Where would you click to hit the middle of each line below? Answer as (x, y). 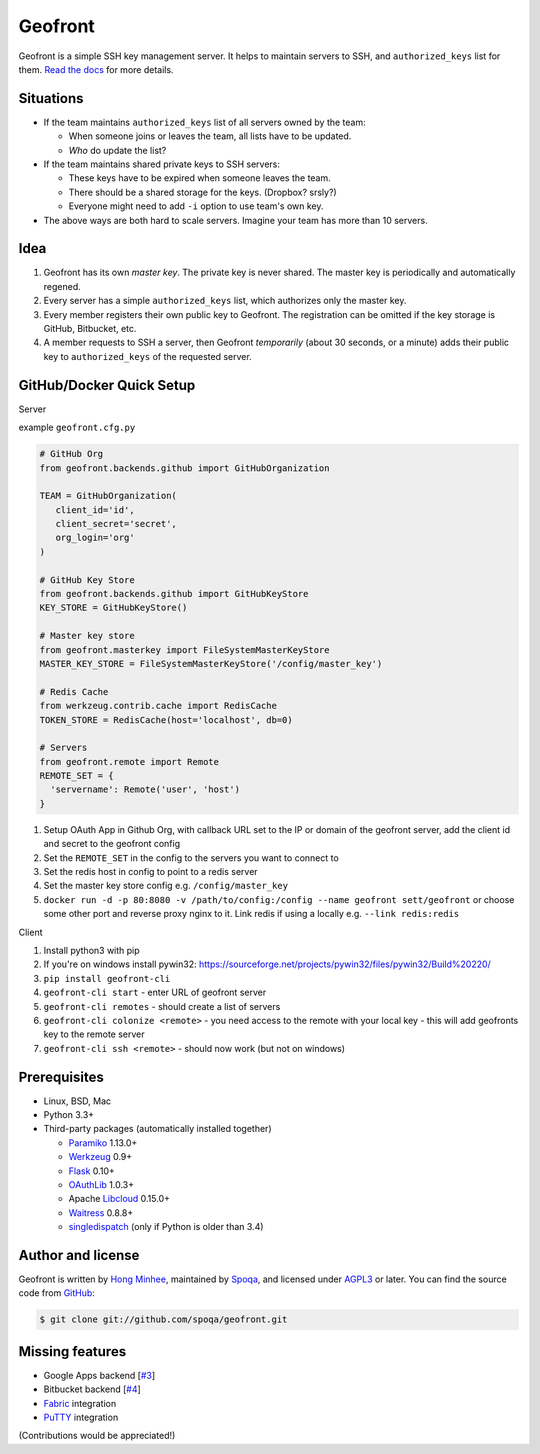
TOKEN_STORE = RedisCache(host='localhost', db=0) (166, 719)
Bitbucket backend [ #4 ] (92, 1389)
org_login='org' (95, 538)
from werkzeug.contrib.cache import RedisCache (158, 706)
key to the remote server (94, 1034)
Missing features (72, 1351)
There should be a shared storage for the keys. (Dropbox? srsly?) (202, 192)
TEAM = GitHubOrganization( (108, 496)
